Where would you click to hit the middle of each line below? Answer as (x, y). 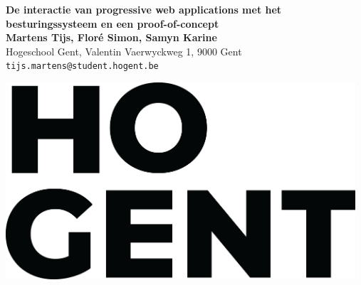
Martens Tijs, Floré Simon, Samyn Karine (111, 37)
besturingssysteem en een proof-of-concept (113, 23)
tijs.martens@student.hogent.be (82, 66)
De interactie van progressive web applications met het (144, 9)
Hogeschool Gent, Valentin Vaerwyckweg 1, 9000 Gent (124, 51)
